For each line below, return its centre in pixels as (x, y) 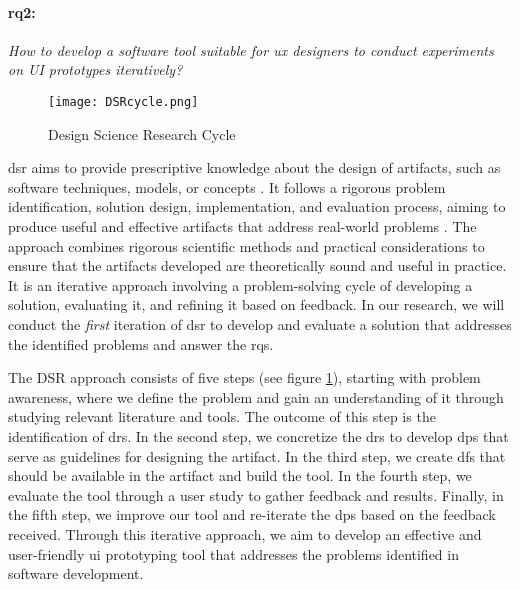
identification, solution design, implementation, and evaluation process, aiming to (257, 206)
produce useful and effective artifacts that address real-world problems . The (242, 226)
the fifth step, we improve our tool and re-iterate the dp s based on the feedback (252, 514)
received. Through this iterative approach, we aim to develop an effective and (245, 533)
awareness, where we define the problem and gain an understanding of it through (256, 396)
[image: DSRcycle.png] (123, 101)
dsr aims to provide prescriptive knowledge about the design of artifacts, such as (254, 167)
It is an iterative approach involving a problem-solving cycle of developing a (240, 284)
